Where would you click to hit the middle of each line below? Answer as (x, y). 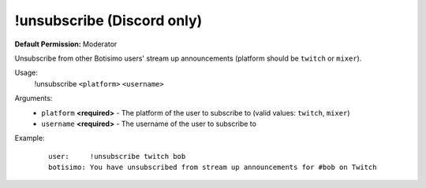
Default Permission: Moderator (66, 44)
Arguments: (34, 98)
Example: (30, 138)
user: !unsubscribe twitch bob (117, 156)
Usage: (26, 73)
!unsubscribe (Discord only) (108, 20)
